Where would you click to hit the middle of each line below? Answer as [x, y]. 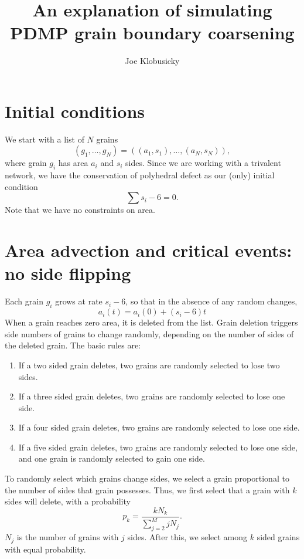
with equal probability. [45, 549]
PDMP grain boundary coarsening [152, 33]
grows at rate [79, 301]
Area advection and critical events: [148, 250]
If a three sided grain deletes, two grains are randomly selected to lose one [152, 396]
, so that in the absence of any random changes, [211, 301]
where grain [26, 163]
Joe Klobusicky [152, 61]
